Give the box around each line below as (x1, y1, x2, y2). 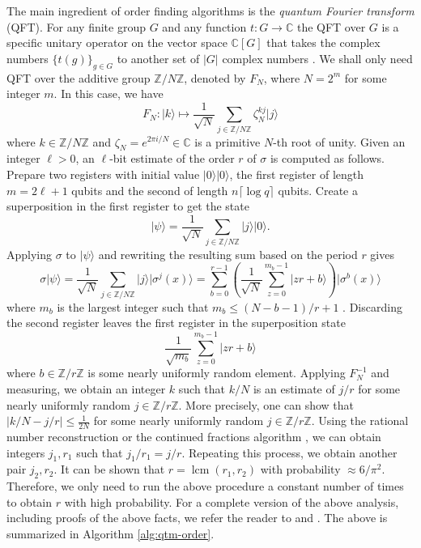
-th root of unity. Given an (273, 133, 406, 150)
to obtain (6, 493, 53, 510)
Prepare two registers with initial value (6, 165, 200, 182)
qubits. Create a (278, 181, 358, 198)
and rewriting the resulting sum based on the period (98, 245, 358, 262)
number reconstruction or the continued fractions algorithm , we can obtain (6, 428, 381, 445)
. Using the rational (311, 412, 409, 429)
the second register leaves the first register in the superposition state (6, 314, 346, 331)
